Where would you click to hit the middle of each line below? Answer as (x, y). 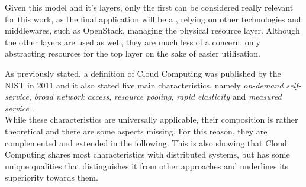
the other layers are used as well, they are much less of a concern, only (133, 42)
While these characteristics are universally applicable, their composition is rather (152, 119)
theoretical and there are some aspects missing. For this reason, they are (136, 131)
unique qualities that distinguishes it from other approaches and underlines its (147, 165)
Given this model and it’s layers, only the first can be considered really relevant (149, 7)
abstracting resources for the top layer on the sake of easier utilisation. (133, 53)
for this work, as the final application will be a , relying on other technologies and (153, 19)
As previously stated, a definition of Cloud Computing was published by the (143, 73)
